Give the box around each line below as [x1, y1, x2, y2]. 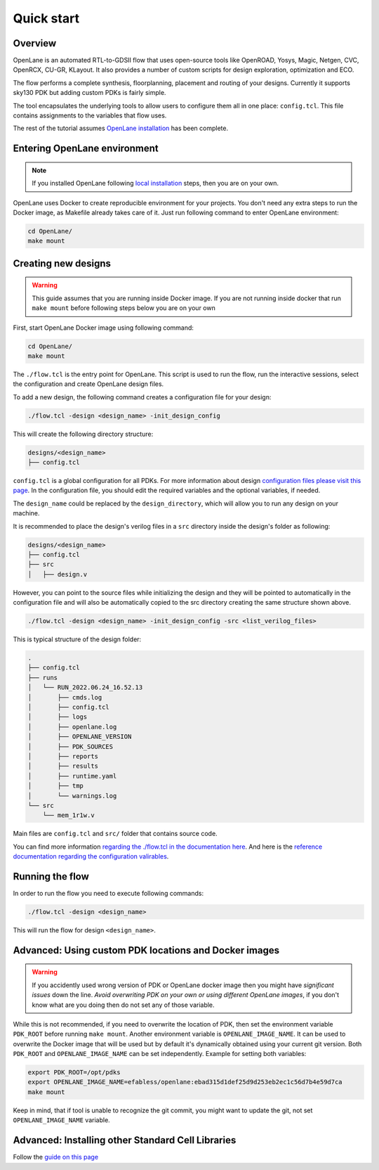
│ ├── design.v [27, 570, 88, 578]
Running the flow [13, 870, 89, 882]
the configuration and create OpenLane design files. [13, 380, 164, 388]
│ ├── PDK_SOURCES [27, 742, 114, 750]
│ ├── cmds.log [27, 693, 102, 701]
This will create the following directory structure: [13, 430, 154, 438]
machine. [13, 509, 40, 517]
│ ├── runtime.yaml [27, 772, 117, 780]
